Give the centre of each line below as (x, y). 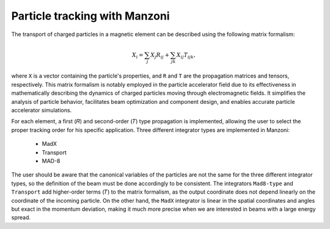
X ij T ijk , (186, 56)
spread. (21, 217)
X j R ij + (160, 56)
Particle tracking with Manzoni (91, 16)
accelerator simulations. (42, 111)
